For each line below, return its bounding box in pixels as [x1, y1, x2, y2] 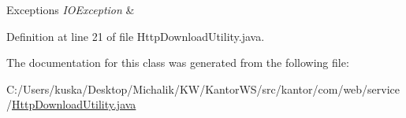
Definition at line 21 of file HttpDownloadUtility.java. [6, 28, 265, 44]
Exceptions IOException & [6, 2, 135, 17]
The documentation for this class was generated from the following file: [6, 54, 349, 71]
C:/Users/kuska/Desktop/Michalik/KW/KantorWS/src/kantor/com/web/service [6, 80, 400, 97]
